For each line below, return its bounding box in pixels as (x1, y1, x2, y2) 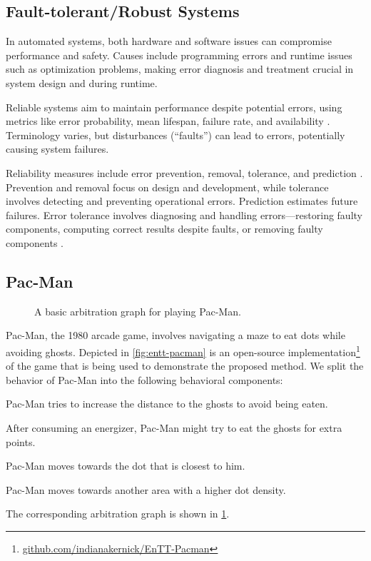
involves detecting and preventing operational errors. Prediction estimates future (6, 193, 358, 208)
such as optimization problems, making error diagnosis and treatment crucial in (6, 61, 354, 76)
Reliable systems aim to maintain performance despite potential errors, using (6, 99, 342, 114)
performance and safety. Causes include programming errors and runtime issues (6, 47, 352, 62)
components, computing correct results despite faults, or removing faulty (6, 221, 323, 236)
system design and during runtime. (6, 75, 158, 90)
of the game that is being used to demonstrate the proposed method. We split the (6, 358, 364, 373)
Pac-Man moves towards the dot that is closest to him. (6, 458, 245, 473)
